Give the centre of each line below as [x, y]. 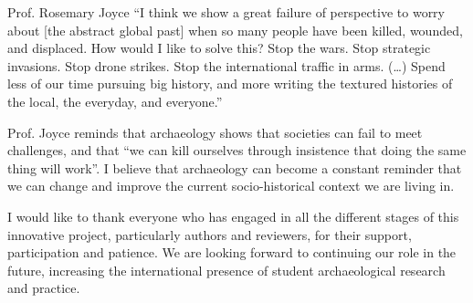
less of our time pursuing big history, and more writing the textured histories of [230, 84]
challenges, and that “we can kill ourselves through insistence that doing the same [237, 150]
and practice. [44, 288]
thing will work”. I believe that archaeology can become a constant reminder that [235, 167]
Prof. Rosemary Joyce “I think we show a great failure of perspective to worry [226, 12]
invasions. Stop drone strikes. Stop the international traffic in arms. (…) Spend [226, 65]
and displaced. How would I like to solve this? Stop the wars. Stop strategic [219, 48]
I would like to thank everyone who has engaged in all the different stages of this [233, 216]
